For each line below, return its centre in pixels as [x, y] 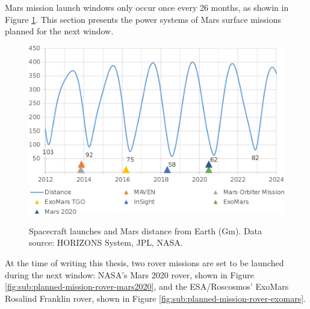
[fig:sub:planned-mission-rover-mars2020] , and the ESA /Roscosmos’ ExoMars [147, 286]
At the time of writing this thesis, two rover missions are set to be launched [144, 263]
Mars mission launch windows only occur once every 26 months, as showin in [147, 7]
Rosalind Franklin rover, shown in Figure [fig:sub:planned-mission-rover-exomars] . [155, 298]
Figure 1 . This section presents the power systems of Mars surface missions [143, 19]
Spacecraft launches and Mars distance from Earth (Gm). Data [146, 230]
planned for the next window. [59, 31]
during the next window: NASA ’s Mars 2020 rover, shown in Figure [130, 274]
